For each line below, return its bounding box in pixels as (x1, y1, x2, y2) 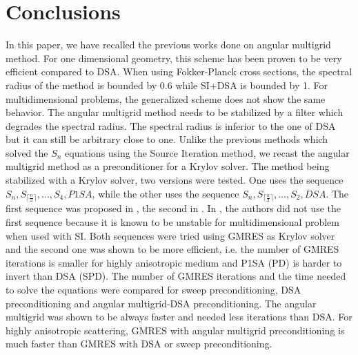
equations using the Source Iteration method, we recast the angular (65, 145, 350, 160)
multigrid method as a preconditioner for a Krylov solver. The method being (6, 159, 330, 173)
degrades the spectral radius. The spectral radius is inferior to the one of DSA (6, 118, 336, 133)
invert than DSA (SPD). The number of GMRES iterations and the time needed (6, 269, 346, 283)
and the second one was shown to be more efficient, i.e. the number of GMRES (6, 242, 339, 256)
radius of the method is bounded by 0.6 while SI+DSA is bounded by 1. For (6, 77, 328, 92)
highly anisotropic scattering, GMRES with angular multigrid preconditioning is (6, 323, 345, 337)
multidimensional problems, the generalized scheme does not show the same (6, 91, 326, 106)
